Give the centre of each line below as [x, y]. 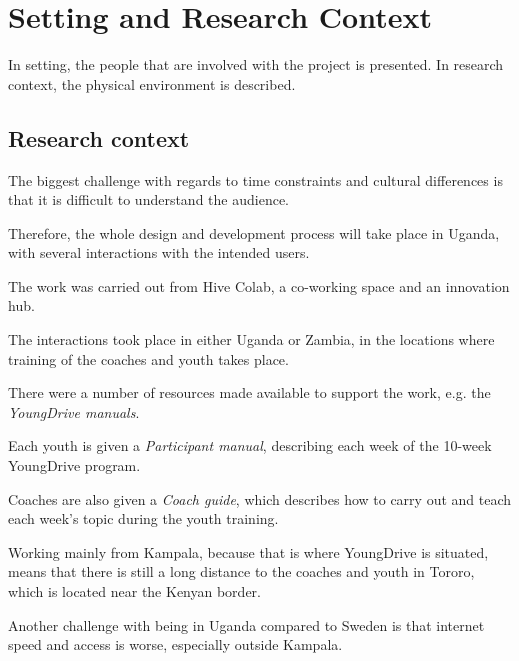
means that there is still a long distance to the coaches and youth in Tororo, [241, 571]
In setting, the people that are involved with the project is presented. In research [256, 64]
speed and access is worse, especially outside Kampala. [175, 644]
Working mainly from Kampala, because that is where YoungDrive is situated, [248, 551]
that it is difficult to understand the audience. [148, 199]
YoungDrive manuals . [74, 411]
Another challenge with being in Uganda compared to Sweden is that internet [246, 624]
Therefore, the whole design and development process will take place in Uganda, [254, 232]
